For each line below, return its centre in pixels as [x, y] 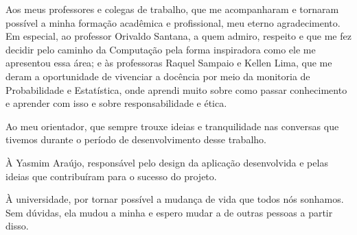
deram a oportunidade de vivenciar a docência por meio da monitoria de [158, 76]
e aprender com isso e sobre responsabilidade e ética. [116, 103]
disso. [17, 226]
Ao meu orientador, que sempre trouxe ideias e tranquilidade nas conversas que [172, 126]
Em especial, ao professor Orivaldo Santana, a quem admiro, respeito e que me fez [178, 36]
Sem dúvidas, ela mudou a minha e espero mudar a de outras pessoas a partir [169, 212]
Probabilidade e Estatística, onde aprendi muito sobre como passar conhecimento [176, 89]
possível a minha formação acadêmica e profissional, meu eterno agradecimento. [173, 22]
